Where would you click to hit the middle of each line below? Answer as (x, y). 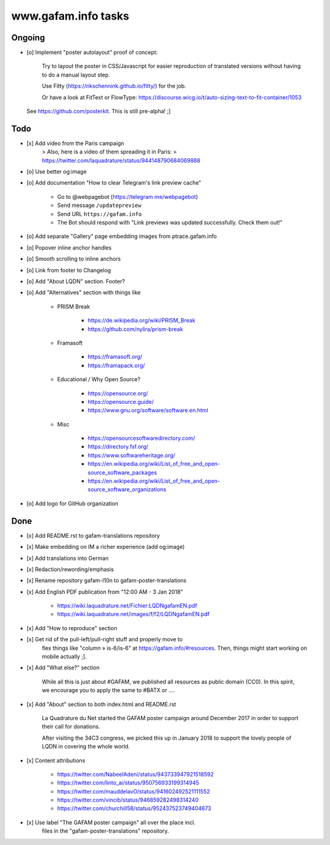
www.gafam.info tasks (70, 16)
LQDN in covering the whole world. (86, 746)
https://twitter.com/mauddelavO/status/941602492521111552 (134, 791)
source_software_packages (122, 472)
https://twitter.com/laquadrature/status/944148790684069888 (121, 160)
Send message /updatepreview (99, 206)
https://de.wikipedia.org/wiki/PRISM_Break (141, 321)
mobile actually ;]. (64, 657)
